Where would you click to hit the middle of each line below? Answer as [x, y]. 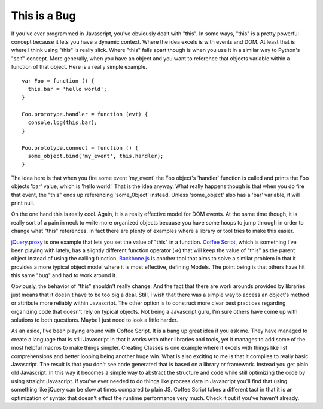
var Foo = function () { [58, 81]
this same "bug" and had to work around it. [64, 275]
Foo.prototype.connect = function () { [80, 148]
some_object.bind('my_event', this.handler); [96, 156]
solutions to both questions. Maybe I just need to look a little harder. [95, 320]
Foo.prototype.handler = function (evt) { [85, 114]
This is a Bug [43, 16]
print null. [23, 203]
